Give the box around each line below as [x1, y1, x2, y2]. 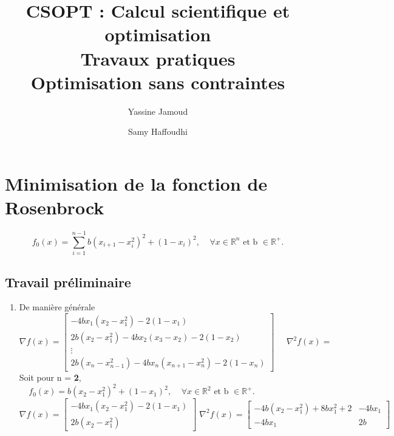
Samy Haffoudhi [127, 125, 188, 138]
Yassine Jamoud [127, 104, 188, 117]
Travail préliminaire [5, 272, 131, 291]
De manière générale [19, 301, 95, 313]
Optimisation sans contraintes [30, 69, 285, 94]
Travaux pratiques [80, 46, 236, 70]
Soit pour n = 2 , [19, 371, 81, 384]
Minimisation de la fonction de [5, 171, 268, 196]
